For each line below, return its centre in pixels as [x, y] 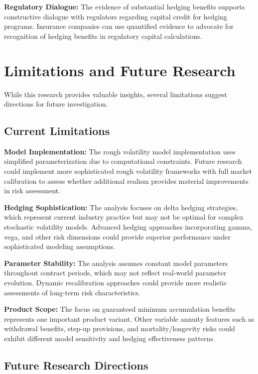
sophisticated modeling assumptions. [60, 246]
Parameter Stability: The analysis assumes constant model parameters [116, 263]
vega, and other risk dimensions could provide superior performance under [117, 236]
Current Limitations [57, 131]
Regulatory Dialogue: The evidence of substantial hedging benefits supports [125, 6]
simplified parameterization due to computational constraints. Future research [123, 161]
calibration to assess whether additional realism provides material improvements [126, 181]
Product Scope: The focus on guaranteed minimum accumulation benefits [120, 309]
